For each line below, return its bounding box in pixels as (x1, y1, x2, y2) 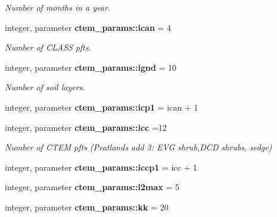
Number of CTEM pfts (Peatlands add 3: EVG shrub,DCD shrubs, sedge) (5, 141, 272, 153)
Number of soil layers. (5, 81, 85, 93)
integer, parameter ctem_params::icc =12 (5, 121, 167, 133)
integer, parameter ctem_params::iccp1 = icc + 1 (5, 161, 198, 173)
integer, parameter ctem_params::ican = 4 (5, 21, 172, 33)
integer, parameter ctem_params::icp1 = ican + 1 (5, 100, 198, 113)
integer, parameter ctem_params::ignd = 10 (5, 61, 177, 73)
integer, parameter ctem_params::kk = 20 (5, 200, 169, 213)
